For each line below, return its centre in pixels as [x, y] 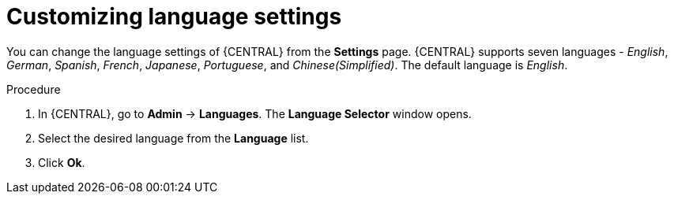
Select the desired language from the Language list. [173, 138]
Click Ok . [62, 162]
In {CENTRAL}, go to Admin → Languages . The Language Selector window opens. [255, 113]
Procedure [34, 89]
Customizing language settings [174, 17]
